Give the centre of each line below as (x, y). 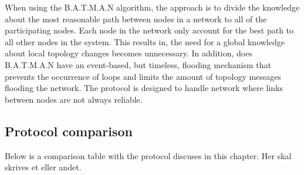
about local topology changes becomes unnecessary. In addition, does (129, 53)
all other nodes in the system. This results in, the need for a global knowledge (145, 41)
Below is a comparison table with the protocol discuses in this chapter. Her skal (148, 155)
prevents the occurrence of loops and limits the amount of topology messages (143, 76)
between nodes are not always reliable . (74, 99)
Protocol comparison (69, 131)
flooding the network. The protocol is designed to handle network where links (144, 88)
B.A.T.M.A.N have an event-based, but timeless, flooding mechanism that (138, 64)
